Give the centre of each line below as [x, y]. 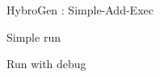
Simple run [34, 36]
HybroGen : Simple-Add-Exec [80, 10]
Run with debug [46, 64]
